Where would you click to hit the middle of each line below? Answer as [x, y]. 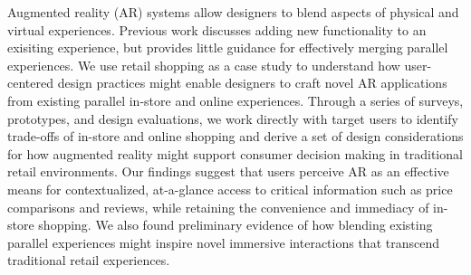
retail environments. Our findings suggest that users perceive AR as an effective [228, 171]
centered [30, 83]
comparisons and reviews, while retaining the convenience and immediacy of [218, 207]
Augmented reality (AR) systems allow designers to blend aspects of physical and [233, 12]
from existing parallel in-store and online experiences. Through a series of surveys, [235, 100]
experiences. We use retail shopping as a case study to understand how [204, 65]
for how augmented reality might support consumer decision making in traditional [235, 153]
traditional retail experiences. [89, 260]
